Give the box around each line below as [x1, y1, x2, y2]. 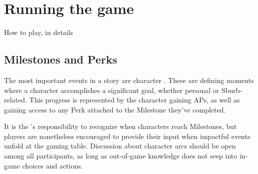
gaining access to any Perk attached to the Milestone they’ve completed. [4, 104, 226, 114]
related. [4, 94, 27, 105]
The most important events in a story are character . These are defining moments [4, 74, 254, 85]
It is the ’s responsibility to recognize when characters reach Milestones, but [4, 121, 237, 131]
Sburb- [221, 84, 242, 95]
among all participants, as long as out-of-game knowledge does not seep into [4, 150, 237, 161]
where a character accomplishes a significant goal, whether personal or [4, 84, 219, 95]
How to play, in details [4, 27, 73, 37]
